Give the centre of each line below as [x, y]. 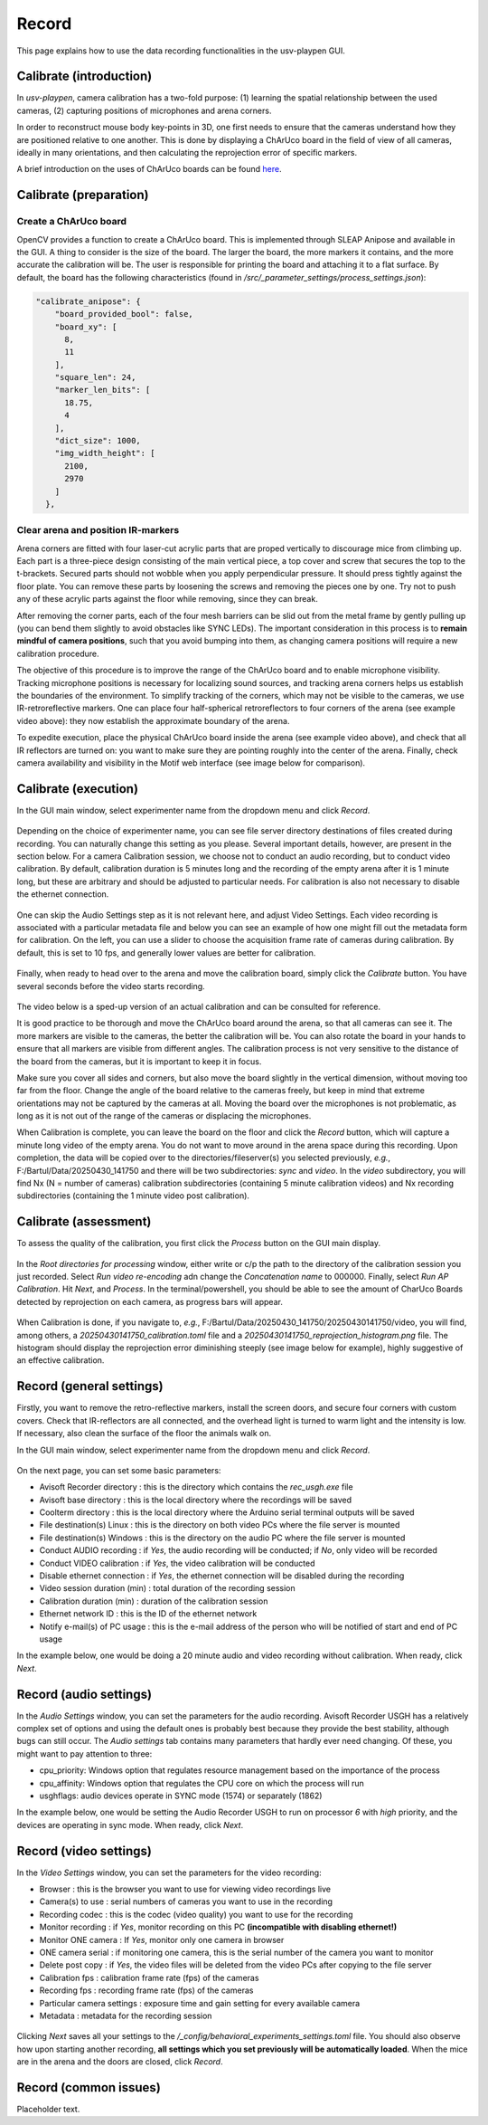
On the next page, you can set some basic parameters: [119, 1470]
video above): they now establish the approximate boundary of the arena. [153, 720]
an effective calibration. [61, 1360]
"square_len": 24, [95, 377]
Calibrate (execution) [78, 789]
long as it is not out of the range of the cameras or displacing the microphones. [164, 1116]
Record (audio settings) [84, 1694]
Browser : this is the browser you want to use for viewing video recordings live [185, 1889]
